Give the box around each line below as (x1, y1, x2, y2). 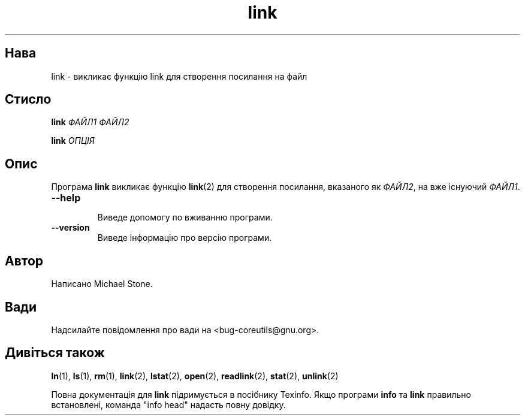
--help (51, 192, 81, 204)
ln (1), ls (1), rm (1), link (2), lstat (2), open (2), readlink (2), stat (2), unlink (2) (51, 370, 339, 381)
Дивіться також (5, 345, 105, 361)
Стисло (5, 92, 52, 107)
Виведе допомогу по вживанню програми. (97, 212, 273, 223)
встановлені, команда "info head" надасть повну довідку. (51, 399, 286, 410)
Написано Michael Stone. (51, 279, 153, 289)
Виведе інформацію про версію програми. (97, 232, 272, 243)
